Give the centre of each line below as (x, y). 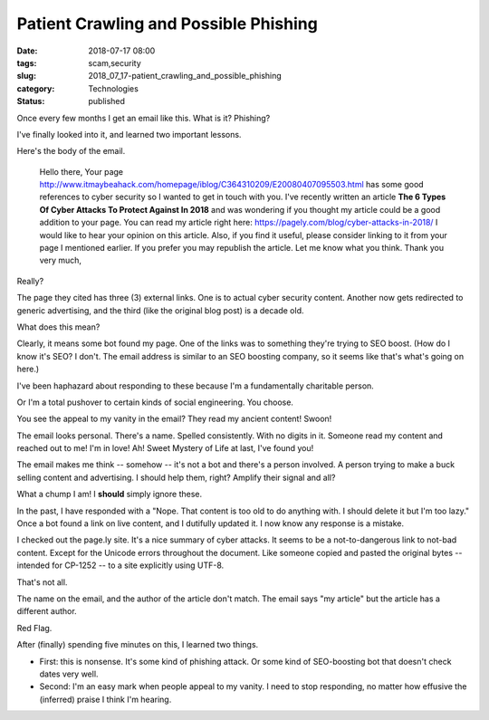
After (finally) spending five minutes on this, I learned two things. (138, 645)
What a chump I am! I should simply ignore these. (110, 494)
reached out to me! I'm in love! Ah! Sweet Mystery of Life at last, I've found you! (165, 448)
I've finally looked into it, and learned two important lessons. (129, 134)
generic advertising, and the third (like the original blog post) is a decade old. (160, 310)
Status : (31, 101)
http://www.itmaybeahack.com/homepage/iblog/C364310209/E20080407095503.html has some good (232, 185)
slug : (26, 76)
